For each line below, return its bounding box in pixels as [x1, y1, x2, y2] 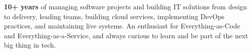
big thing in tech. [4, 40, 56, 50]
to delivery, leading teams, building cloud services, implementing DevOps [4, 11, 224, 21]
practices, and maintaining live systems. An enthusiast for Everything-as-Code [4, 21, 240, 31]
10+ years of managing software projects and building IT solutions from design [4, 1, 247, 11]
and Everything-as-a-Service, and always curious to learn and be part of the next [4, 30, 249, 40]
